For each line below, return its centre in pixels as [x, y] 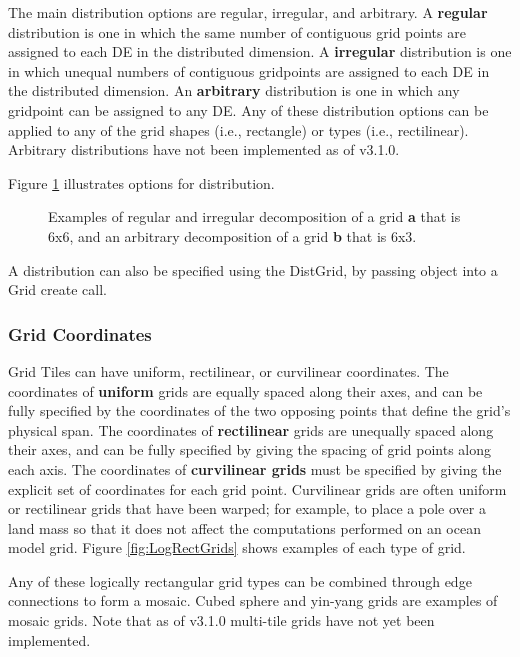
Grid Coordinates [80, 333]
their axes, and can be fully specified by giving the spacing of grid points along [250, 449]
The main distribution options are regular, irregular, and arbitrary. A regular [248, 12]
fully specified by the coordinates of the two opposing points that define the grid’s [259, 410]
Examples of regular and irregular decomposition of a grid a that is [254, 216]
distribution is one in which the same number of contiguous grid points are [237, 31]
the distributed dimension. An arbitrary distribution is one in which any [234, 90]
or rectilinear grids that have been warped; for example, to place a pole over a [247, 508]
